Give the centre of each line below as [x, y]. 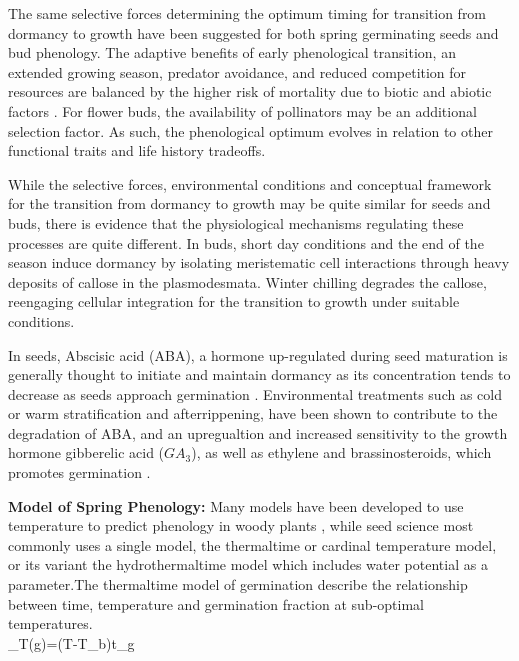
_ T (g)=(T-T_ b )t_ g [71, 642]
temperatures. [50, 623]
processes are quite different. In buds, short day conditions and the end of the [246, 242]
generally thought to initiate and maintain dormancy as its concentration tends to [259, 374]
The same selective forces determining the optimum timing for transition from [247, 13]
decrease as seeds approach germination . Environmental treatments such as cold [255, 393]
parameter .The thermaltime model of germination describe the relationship [238, 584]
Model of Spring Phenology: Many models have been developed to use [236, 505]
